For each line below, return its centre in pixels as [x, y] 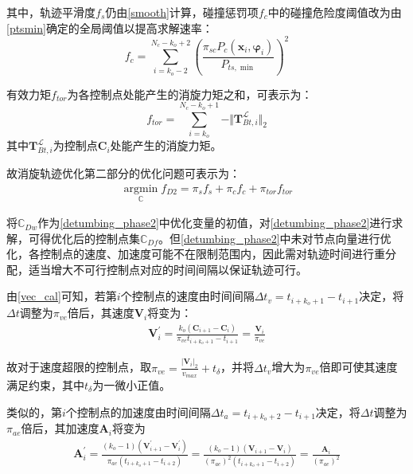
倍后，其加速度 [60, 428]
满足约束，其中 [45, 384]
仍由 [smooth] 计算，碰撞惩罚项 [182, 12]
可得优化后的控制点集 [84, 238]
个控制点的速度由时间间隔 [187, 296]
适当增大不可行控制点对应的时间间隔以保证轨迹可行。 [168, 269]
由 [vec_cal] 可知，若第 [62, 296]
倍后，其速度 [101, 313]
